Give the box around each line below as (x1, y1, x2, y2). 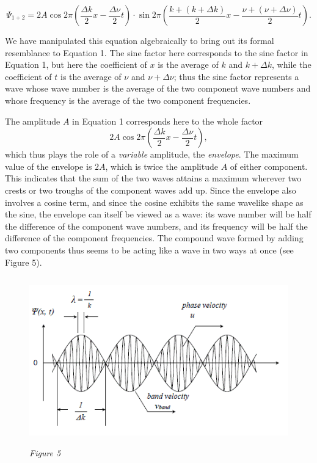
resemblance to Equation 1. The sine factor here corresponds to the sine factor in (5, 46, 308, 59)
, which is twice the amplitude (105, 159, 218, 172)
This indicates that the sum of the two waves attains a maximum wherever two (5, 172, 302, 184)
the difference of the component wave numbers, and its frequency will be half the (5, 219, 308, 232)
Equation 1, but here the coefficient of (5, 58, 147, 71)
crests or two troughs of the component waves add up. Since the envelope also (5, 183, 296, 196)
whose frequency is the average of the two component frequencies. (5, 93, 251, 106)
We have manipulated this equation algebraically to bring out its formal (5, 34, 274, 46)
